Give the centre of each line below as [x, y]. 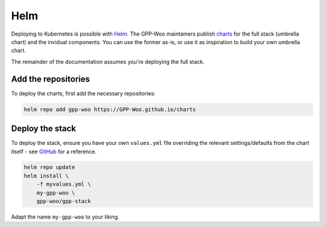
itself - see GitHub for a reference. [54, 152]
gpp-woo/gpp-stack [64, 201]
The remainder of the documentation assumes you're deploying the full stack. [108, 62]
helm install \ [46, 176]
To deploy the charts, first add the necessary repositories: [83, 93]
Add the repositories [51, 79]
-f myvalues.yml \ [64, 184]
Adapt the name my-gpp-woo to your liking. [65, 217]
